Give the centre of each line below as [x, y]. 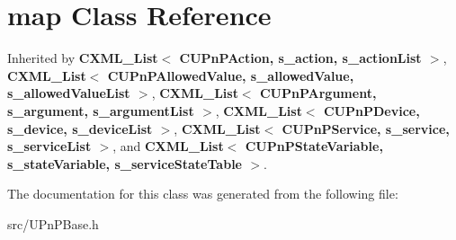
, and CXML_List [168, 146]
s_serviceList [49, 146]
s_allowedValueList [69, 93]
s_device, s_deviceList [80, 128]
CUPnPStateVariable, [314, 146]
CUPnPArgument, [318, 93]
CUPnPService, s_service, [366, 128]
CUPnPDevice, [371, 110]
